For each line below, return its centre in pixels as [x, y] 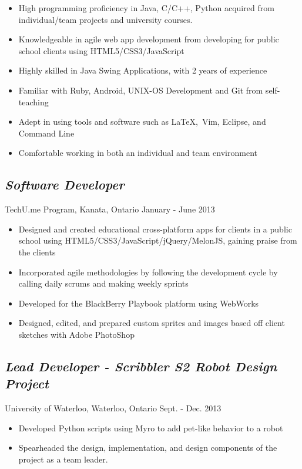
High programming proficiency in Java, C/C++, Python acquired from [146, 8]
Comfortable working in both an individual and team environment [138, 153]
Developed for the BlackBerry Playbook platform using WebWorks [139, 303]
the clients [37, 252]
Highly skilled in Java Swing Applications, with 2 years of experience [143, 70]
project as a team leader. [63, 459]
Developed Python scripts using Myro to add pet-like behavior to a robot [151, 428]
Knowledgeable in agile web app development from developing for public [149, 39]
